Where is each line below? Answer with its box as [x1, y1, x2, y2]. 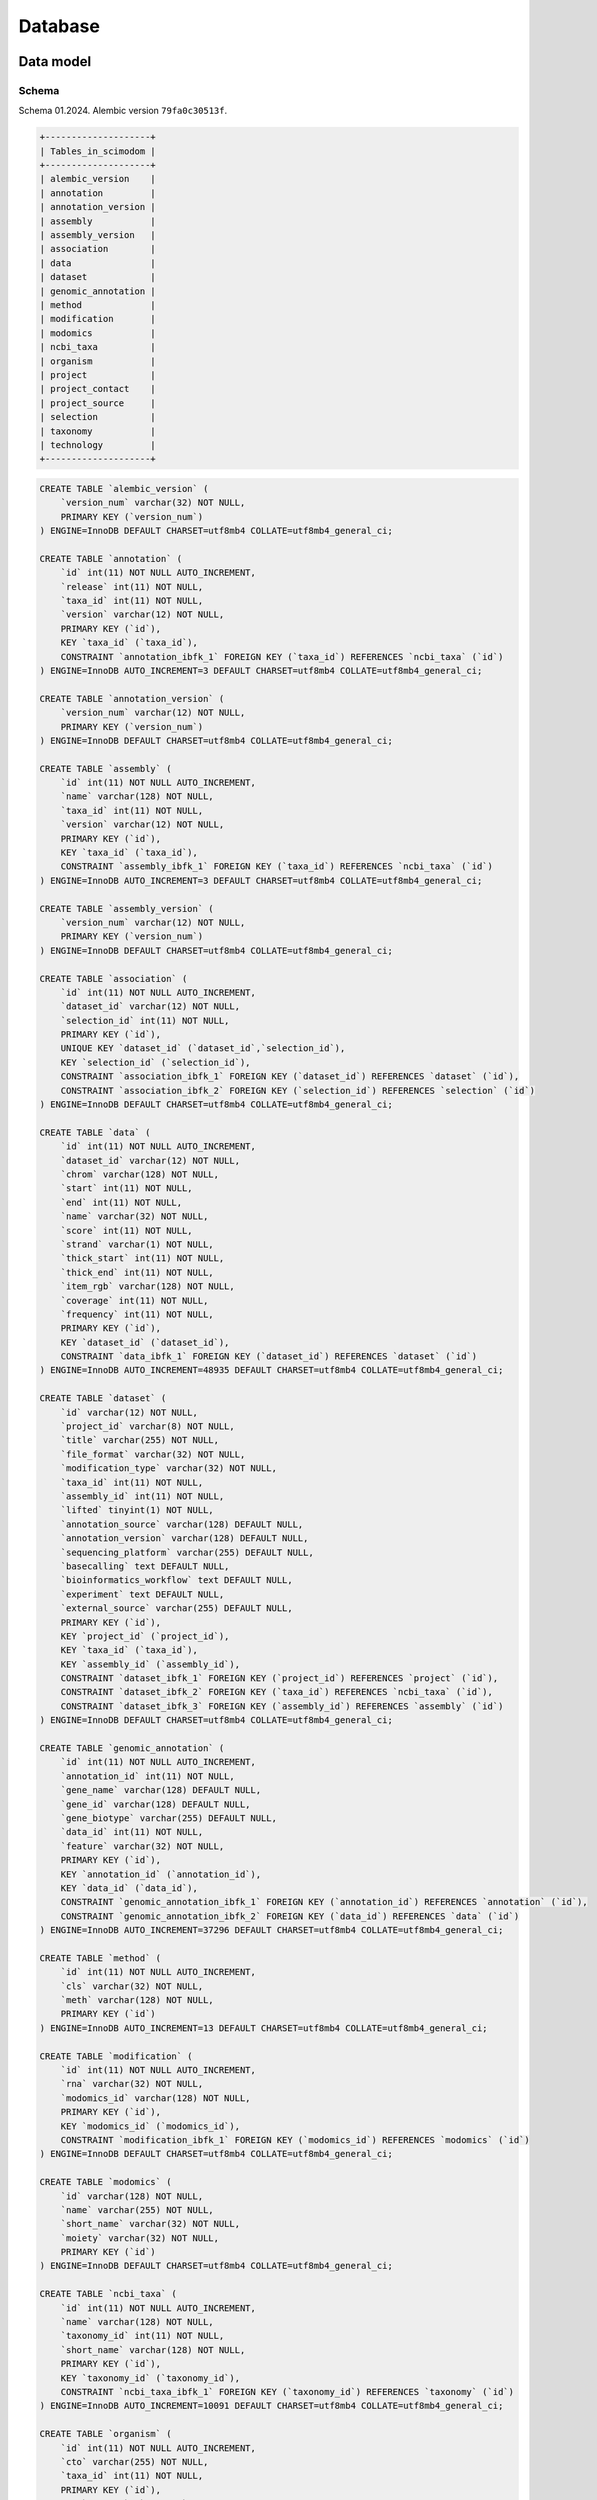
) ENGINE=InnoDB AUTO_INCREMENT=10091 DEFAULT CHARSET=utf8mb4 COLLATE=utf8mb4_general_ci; [39, 2400, 504, 2412]
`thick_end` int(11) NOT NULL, [60, 1266, 214, 1278]
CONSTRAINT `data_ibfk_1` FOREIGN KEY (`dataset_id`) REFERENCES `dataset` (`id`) [60, 1351, 478, 1362]
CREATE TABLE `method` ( [39, 1952, 162, 1964]
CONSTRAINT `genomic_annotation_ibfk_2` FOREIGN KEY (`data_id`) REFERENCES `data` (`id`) [60, 1910, 520, 1922]
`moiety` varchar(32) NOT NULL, [60, 2232, 220, 2244]
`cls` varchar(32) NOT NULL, [60, 1980, 204, 1992]
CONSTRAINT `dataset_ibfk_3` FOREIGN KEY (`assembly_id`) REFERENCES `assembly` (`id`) [60, 1700, 504, 1712]
